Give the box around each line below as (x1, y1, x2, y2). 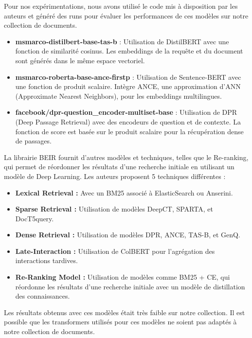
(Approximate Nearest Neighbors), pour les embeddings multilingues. (15, 90, 222, 101)
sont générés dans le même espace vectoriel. (15, 55, 145, 65)
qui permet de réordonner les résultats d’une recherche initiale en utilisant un (4, 161, 234, 172)
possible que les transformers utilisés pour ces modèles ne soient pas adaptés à (4, 317, 237, 327)
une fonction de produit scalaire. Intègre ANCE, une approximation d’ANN (15, 81, 241, 91)
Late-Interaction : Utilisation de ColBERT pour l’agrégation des (15, 246, 215, 256)
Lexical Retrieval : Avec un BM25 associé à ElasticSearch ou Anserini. (15, 187, 233, 197)
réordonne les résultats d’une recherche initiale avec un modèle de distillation (15, 281, 245, 291)
